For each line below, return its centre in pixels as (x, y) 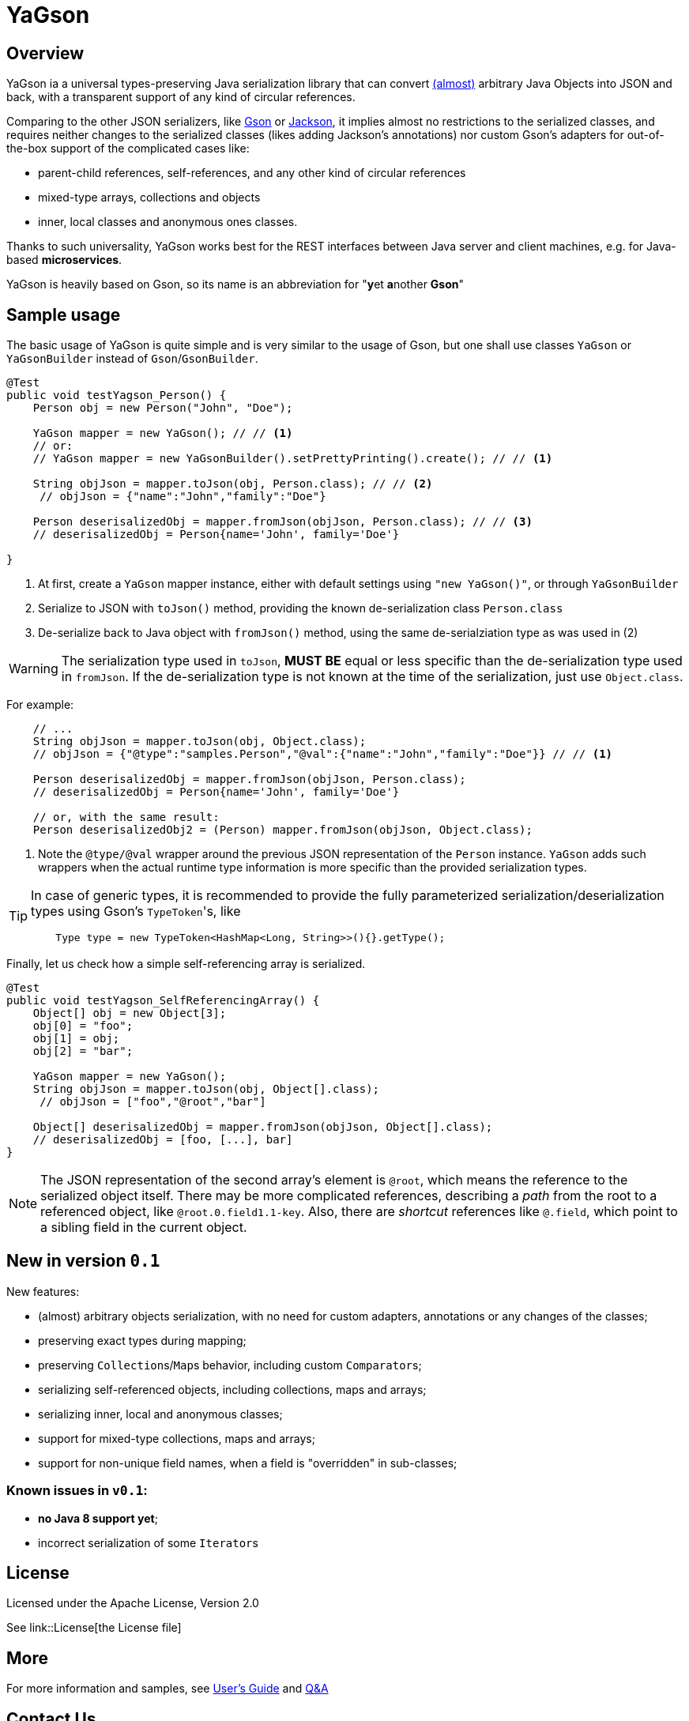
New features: (43, 1291)
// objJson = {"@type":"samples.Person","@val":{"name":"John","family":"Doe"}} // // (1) (323, 754)
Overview (45, 53)
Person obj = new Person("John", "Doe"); (163, 408)
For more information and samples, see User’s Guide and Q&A (168, 1689)
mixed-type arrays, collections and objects (149, 198)
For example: (40, 705)
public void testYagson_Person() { (117, 395)
